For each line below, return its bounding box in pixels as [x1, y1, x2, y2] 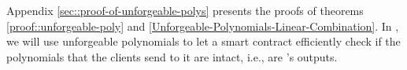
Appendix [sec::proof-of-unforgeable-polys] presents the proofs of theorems [6, 2, 364, 18]
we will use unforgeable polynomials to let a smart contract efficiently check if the [6, 33, 401, 50]
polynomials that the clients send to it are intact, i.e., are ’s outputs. [6, 48, 338, 64]
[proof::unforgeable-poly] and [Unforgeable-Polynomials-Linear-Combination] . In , [6, 17, 399, 34]
